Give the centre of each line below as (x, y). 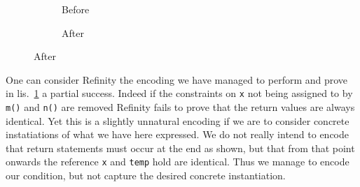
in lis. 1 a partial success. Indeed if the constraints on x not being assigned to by (179, 93)
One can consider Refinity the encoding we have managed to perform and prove (177, 79)
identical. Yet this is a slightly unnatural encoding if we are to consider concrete (178, 120)
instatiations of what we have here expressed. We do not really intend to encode (178, 134)
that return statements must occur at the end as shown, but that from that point (180, 148)
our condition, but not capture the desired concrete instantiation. (146, 175)
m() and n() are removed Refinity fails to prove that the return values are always (180, 107)
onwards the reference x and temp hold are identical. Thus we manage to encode (178, 162)
